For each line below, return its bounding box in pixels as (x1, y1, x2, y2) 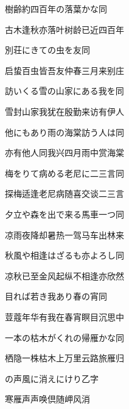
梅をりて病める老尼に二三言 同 (5, 166, 124, 179)
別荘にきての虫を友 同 (5, 43, 90, 56)
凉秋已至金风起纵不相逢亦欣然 (5, 269, 124, 282)
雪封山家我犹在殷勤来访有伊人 (5, 105, 124, 117)
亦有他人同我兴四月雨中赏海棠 (5, 146, 124, 159)
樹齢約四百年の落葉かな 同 (5, 2, 107, 15)
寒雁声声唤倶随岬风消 (5, 392, 90, 405)
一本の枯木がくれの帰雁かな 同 (5, 331, 124, 344)
